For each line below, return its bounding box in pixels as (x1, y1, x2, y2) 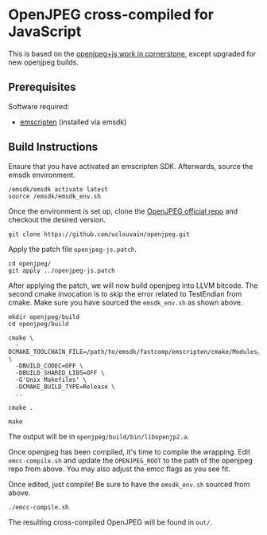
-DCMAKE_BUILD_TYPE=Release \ (15, 383, 115, 391)
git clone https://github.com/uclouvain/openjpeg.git (8, 230, 191, 238)
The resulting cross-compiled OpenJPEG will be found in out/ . (8, 517, 213, 527)
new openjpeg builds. (8, 57, 79, 67)
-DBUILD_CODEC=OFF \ (15, 361, 83, 370)
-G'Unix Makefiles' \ (15, 376, 87, 384)
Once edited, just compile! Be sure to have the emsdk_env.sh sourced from (8, 479, 250, 489)
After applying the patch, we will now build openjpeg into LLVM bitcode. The (8, 281, 258, 290)
